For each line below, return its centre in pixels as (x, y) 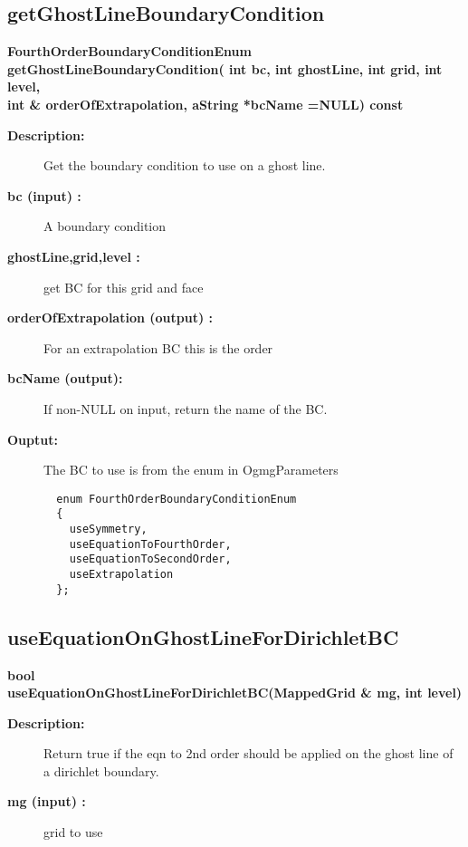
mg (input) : (47, 801)
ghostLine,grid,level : (74, 256)
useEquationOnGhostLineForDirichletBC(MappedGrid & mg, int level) (235, 693)
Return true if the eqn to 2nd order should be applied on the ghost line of (248, 753)
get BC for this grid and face (124, 287)
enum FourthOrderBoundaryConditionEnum (177, 499)
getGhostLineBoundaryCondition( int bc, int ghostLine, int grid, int (225, 68)
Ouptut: (33, 439)
